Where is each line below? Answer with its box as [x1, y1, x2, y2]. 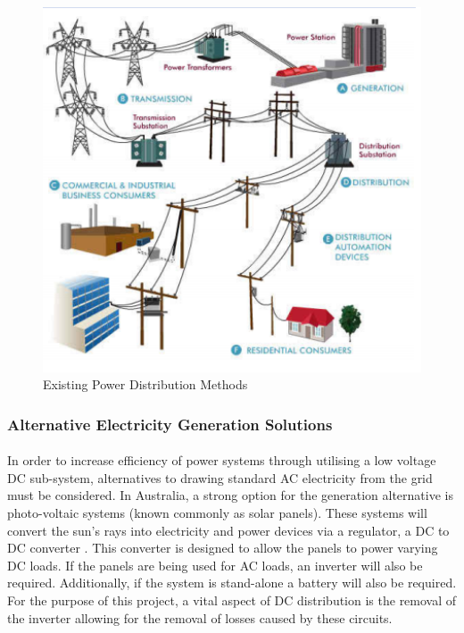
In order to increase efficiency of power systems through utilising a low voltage [7, 451, 436, 470]
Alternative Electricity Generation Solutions [7, 412, 333, 435]
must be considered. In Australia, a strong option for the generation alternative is [7, 486, 453, 504]
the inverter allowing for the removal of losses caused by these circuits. [7, 608, 393, 627]
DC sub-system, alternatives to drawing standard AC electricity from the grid [7, 468, 433, 487]
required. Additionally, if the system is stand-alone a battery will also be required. [7, 573, 457, 592]
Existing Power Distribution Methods [43, 375, 248, 394]
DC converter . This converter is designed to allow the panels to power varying [7, 538, 438, 557]
